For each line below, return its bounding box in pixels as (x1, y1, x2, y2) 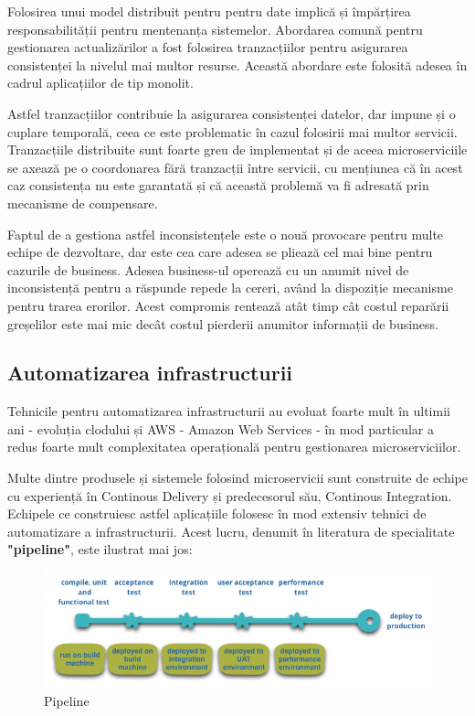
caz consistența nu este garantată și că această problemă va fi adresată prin (7, 176, 429, 195)
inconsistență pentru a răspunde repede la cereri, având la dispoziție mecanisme (7, 278, 453, 297)
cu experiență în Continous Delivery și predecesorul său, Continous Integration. (7, 486, 452, 505)
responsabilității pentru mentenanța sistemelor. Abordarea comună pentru (7, 19, 423, 38)
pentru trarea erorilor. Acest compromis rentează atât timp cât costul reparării (7, 295, 449, 315)
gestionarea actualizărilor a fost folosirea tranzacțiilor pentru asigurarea (7, 37, 408, 57)
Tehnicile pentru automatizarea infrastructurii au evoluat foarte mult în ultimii (7, 401, 450, 421)
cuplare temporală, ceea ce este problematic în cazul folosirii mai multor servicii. (7, 122, 458, 141)
